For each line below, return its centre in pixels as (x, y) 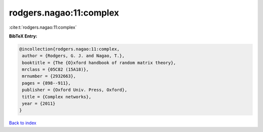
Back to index (23, 123)
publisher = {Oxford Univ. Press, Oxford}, (75, 90)
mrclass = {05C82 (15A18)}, (56, 70)
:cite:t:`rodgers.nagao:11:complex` (43, 27)
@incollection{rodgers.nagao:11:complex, (69, 49)
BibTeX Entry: (23, 36)
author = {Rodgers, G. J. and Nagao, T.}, (74, 56)
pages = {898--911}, (47, 83)
